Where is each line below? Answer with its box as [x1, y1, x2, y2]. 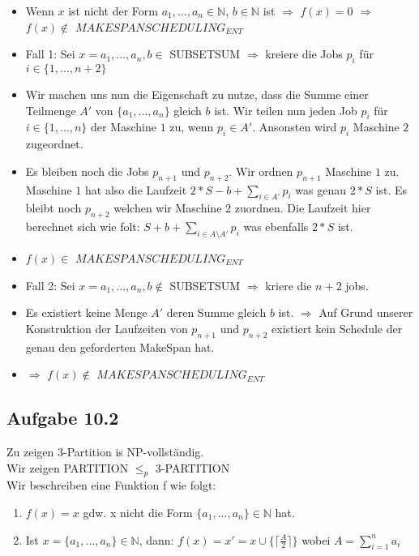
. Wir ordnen [229, 162, 293, 179]
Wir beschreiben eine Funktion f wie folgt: [6, 477, 216, 494]
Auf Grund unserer [319, 304, 413, 321]
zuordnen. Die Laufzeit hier [234, 199, 371, 216]
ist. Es [375, 181, 407, 198]
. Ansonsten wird [252, 118, 337, 135]
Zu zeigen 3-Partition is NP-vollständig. [6, 443, 204, 460]
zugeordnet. [25, 135, 83, 152]
